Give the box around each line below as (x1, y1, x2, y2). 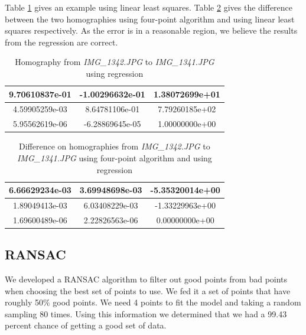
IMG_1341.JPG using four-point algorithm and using (17, 151, 212, 164)
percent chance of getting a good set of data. (5, 319, 167, 331)
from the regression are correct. (5, 35, 118, 48)
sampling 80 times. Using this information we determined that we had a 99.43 (5, 307, 287, 320)
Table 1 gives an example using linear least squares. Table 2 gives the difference (5, 1, 293, 13)
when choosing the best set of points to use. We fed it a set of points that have (5, 284, 291, 297)
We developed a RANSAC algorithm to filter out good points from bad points (5, 273, 288, 285)
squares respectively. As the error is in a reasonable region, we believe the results (5, 24, 298, 37)
